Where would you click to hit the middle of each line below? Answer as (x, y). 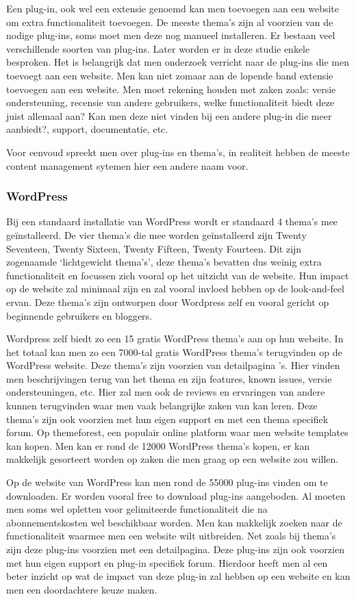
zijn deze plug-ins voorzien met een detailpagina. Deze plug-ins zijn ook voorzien (175, 549)
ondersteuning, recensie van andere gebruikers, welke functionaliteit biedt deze (170, 102)
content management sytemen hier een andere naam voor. (127, 165)
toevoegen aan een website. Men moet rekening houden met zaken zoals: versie (171, 89)
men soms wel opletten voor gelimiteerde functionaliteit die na (137, 509)
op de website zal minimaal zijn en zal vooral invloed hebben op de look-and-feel (176, 289)
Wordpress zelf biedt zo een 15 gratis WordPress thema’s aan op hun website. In (175, 339)
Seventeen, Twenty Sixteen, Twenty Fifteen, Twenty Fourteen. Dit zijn (154, 248)
